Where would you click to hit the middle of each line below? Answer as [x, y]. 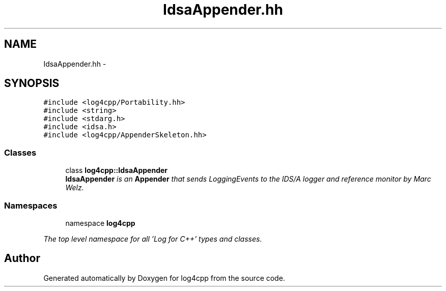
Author [22, 258]
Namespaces [31, 205]
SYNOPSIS [32, 83]
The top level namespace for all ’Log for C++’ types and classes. [153, 239]
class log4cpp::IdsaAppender [117, 170]
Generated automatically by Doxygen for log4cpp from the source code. [164, 278]
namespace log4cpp [100, 223]
